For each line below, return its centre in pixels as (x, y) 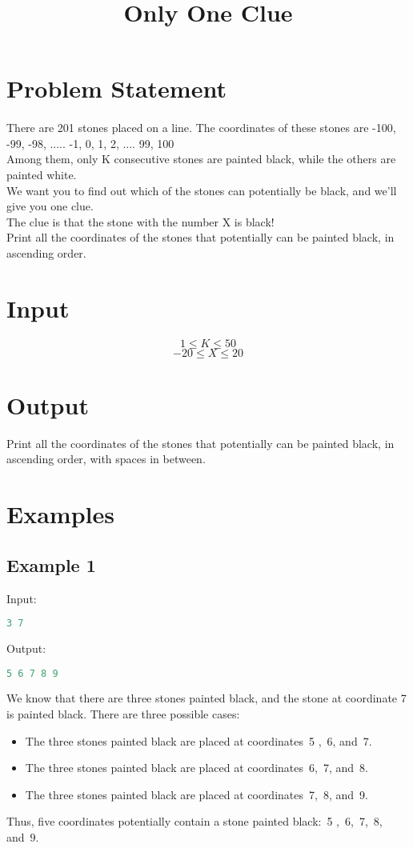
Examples (60, 514)
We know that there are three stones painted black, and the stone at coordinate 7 (206, 698)
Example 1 (51, 564)
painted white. (42, 174)
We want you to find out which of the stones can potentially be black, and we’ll (202, 190)
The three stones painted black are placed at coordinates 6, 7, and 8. (196, 768)
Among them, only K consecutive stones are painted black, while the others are (201, 159)
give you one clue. (50, 206)
